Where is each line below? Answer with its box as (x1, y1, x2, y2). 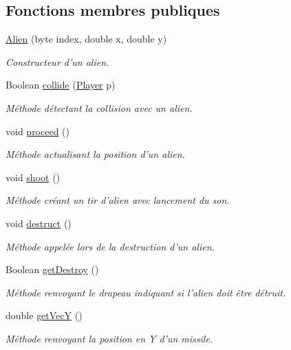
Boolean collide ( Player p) (6, 78, 116, 92)
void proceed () (6, 124, 70, 138)
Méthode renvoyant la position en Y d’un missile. (6, 331, 213, 345)
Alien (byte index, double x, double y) (6, 32, 167, 46)
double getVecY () (6, 308, 83, 323)
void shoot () (6, 170, 61, 184)
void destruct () (6, 215, 72, 230)
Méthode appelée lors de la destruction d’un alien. (6, 239, 215, 253)
